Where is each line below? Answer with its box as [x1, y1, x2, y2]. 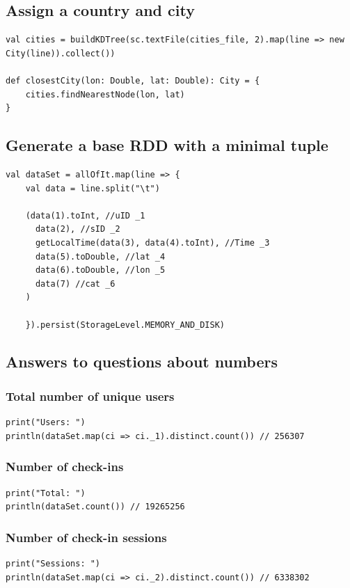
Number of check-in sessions [6, 528, 167, 546]
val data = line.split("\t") [25, 183, 160, 193]
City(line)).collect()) [6, 48, 116, 58]
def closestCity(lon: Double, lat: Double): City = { [6, 75, 260, 86]
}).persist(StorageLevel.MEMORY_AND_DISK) [25, 319, 225, 330]
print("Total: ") [6, 488, 86, 498]
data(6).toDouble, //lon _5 [35, 265, 166, 276]
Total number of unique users [6, 387, 175, 404]
